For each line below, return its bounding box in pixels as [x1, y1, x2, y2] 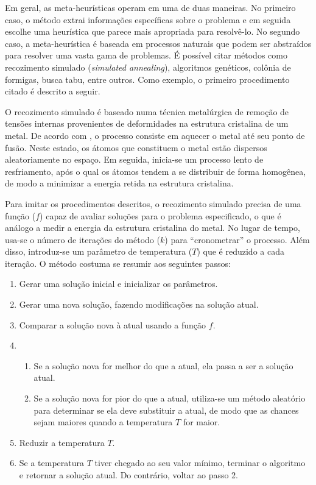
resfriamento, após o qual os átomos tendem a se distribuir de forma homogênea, [5, 165, 306, 177]
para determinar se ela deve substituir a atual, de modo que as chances [33, 403, 299, 416]
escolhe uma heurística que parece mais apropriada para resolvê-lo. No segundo [5, 25, 300, 38]
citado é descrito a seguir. [5, 85, 100, 97]
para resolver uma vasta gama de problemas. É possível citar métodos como [5, 49, 287, 62]
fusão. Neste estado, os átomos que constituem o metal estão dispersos [5, 141, 267, 154]
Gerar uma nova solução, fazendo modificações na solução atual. [19, 298, 259, 311]
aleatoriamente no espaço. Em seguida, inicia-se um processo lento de [5, 153, 264, 166]
